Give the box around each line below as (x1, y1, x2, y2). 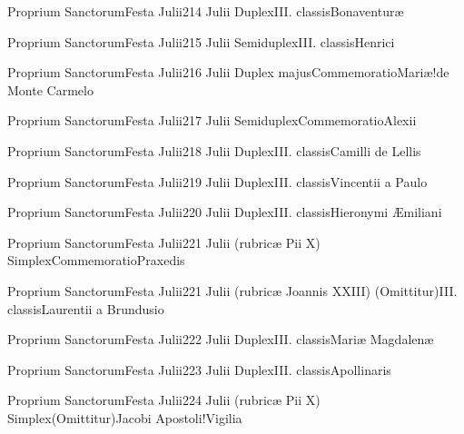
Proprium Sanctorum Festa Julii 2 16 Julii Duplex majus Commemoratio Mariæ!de (7, 63, 449, 82)
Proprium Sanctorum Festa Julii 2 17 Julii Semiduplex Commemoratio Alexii (7, 111, 417, 130)
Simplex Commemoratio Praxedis (7, 251, 185, 270)
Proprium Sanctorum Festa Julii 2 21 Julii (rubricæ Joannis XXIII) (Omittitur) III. (7, 281, 458, 300)
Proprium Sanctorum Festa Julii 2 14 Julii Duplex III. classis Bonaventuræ (7, 2, 404, 20)
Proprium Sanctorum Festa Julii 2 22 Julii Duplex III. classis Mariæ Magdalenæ (7, 330, 434, 349)
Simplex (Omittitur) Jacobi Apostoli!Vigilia (7, 408, 242, 427)
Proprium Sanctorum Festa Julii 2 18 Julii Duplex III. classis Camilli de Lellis (7, 141, 421, 160)
